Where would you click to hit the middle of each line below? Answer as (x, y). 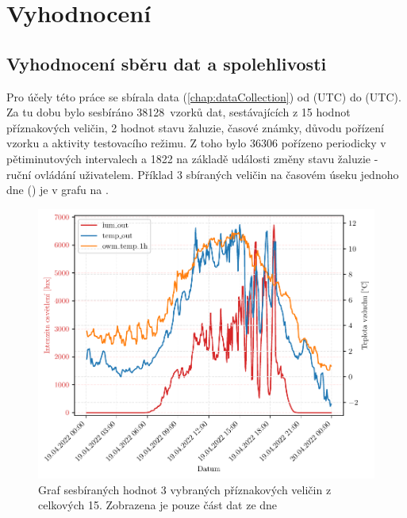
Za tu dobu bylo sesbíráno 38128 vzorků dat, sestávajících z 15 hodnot (179, 112)
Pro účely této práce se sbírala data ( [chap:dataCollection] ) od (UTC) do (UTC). (204, 96)
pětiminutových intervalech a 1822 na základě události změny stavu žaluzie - (192, 158)
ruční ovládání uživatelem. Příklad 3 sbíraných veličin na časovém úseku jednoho (203, 174)
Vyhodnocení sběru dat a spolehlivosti (167, 63)
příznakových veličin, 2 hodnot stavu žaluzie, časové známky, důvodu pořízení (195, 127)
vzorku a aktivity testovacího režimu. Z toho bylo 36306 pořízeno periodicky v (196, 143)
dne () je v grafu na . (58, 190)
